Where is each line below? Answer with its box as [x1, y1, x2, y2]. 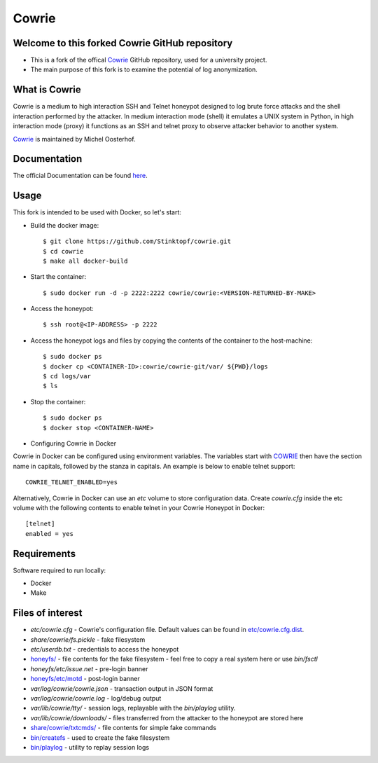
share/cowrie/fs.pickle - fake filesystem [30, 635, 146, 644]
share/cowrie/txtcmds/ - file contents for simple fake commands [30, 724, 217, 732]
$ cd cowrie [43, 247, 84, 255]
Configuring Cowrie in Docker [30, 439, 117, 448]
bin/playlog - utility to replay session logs [30, 743, 150, 751]
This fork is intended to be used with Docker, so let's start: [13, 208, 182, 216]
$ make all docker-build [43, 256, 128, 265]
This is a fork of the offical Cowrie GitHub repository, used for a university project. [30, 56, 267, 64]
